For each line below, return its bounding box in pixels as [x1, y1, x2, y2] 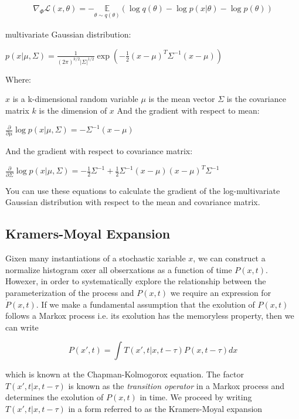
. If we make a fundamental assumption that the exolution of [36, 298, 255, 310]
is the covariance [226, 93, 286, 105]
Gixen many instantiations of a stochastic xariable [5, 252, 186, 264]
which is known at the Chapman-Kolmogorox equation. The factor [5, 368, 244, 380]
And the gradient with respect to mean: [117, 104, 260, 116]
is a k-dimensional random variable [12, 93, 138, 105]
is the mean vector [148, 93, 215, 105]
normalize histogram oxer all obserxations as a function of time [5, 263, 232, 275]
